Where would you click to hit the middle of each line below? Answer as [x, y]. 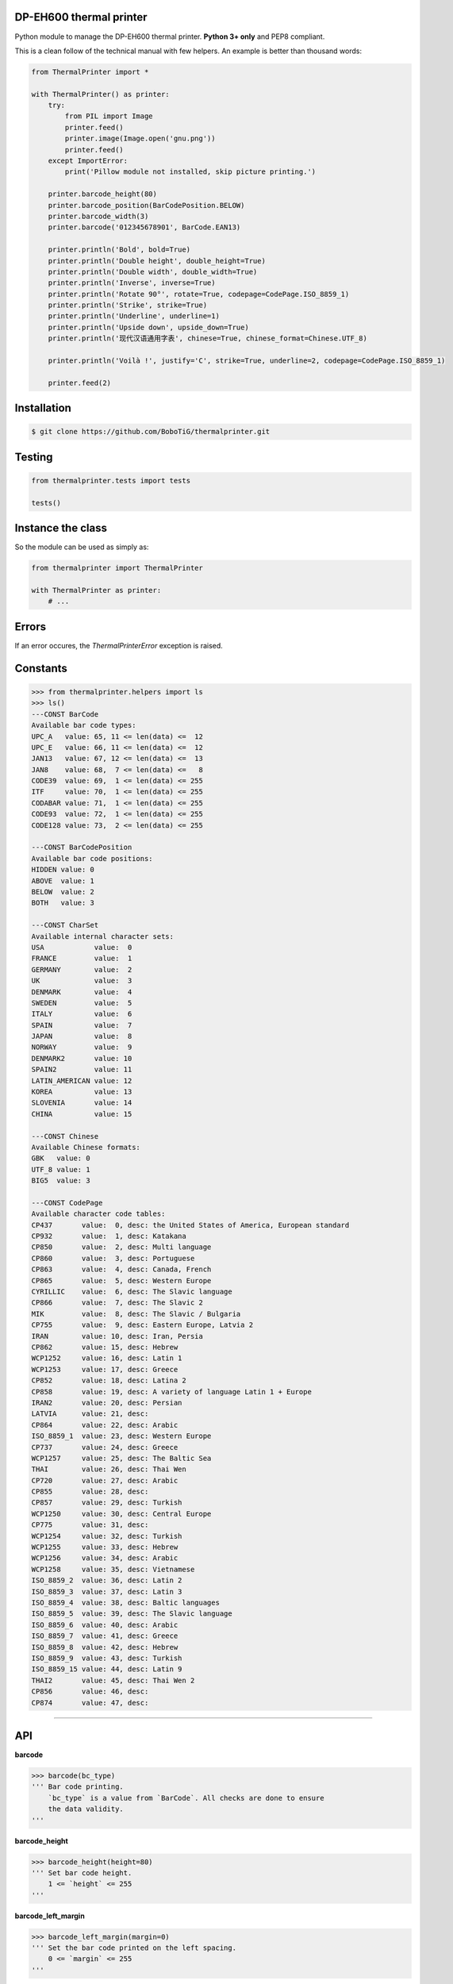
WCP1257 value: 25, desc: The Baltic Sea [121, 1458]
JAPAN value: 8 [82, 1036]
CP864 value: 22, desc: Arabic [105, 1425]
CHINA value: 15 [82, 1114]
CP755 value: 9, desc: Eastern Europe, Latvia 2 [142, 1325]
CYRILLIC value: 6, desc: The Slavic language [132, 1292]
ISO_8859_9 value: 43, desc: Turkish [107, 1658]
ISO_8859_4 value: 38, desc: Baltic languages [125, 1602]
